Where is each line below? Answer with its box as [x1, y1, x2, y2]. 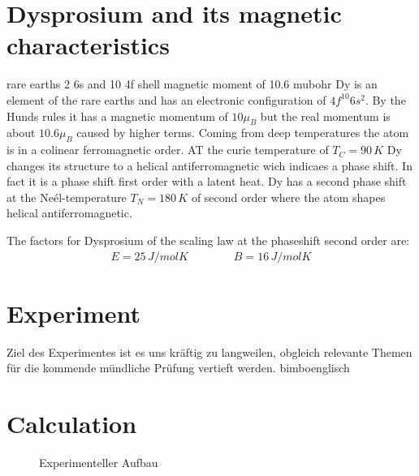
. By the [365, 91, 406, 108]
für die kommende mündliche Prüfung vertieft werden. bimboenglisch [6, 359, 350, 376]
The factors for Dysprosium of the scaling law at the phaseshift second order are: [6, 232, 410, 249]
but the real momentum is [260, 107, 391, 124]
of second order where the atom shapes [191, 188, 386, 205]
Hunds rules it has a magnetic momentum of [6, 107, 228, 124]
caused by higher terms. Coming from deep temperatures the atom [76, 124, 409, 141]
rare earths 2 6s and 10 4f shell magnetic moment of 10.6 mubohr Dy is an [6, 75, 378, 92]
